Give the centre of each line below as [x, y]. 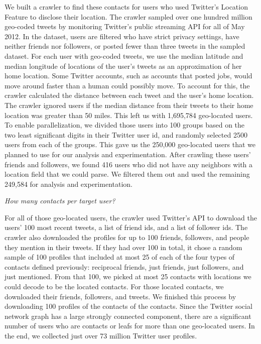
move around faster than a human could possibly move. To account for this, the [127, 85]
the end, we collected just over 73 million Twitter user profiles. [101, 335]
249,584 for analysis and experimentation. [69, 184]
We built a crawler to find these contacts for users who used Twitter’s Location [126, 7]
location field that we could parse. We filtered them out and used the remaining [127, 174]
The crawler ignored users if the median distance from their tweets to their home [129, 105]
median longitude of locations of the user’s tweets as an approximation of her [123, 66]
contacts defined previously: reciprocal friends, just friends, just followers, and [124, 266]
